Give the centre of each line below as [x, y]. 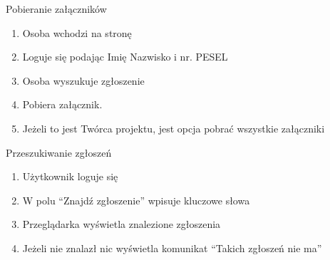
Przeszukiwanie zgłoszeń [59, 152]
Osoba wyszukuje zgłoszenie [83, 80]
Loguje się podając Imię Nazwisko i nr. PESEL [125, 57]
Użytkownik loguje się [70, 176]
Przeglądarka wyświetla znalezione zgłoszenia [122, 224]
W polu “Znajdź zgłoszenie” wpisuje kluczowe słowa [136, 200]
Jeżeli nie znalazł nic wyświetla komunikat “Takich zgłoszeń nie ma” [172, 248]
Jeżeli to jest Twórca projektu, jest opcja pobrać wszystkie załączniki [174, 128]
